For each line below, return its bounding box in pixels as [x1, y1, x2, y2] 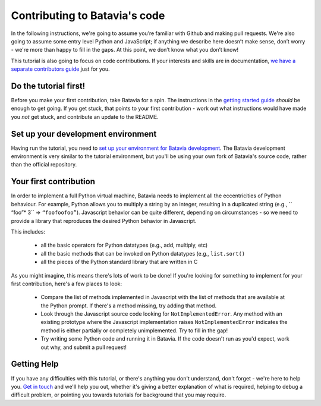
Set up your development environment [11, 128, 157, 139]
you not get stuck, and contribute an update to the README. [11, 113, 159, 120]
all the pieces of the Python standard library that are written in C [40, 259, 198, 266]
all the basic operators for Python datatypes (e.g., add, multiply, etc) [40, 241, 208, 249]
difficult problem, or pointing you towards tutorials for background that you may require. [11, 391, 226, 398]
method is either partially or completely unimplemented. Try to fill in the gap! [40, 327, 228, 334]
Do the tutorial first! [11, 81, 86, 91]
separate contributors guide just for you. [11, 65, 110, 73]
